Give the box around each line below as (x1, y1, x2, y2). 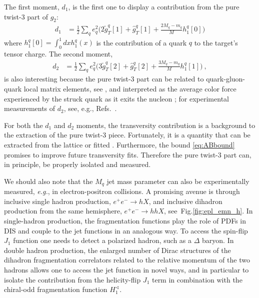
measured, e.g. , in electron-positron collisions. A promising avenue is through (4, 186, 240, 196)
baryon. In (202, 235, 234, 245)
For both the (4, 119, 43, 130)
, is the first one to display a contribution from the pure (68, 1, 239, 11)
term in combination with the (151, 274, 242, 284)
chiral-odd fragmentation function (4, 284, 107, 294)
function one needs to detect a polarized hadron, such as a (13, 235, 192, 245)
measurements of (4, 103, 55, 113)
